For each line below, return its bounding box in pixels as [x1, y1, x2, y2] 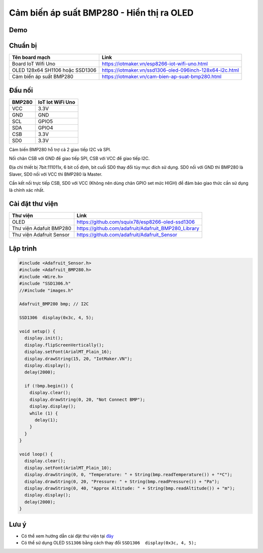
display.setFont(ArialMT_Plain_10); [24, 465, 112, 471]
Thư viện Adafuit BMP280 [12, 225, 72, 232]
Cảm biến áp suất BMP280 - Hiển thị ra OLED [9, 7, 194, 18]
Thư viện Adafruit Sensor [12, 232, 70, 238]
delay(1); [35, 417, 58, 423]
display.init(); [24, 336, 63, 341]
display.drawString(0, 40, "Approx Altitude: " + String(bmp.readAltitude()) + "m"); [24, 485, 235, 491]
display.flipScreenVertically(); [24, 342, 104, 348]
